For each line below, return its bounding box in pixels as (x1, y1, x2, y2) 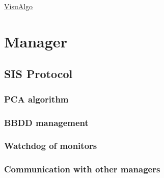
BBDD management (4, 116, 89, 129)
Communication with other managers (4, 163, 160, 175)
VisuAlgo (4, 1, 33, 11)
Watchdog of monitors (4, 139, 97, 152)
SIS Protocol (4, 66, 73, 82)
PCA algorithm (4, 92, 69, 105)
